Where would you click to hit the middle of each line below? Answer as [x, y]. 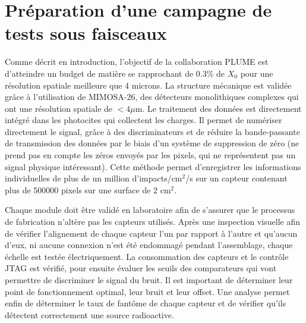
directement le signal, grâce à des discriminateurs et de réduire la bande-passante [152, 131]
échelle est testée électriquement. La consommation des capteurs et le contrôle [147, 256]
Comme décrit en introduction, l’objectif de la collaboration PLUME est [137, 62]
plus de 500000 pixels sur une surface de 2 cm [88, 189]
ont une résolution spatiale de [59, 108]
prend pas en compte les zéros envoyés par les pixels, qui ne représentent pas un [150, 155]
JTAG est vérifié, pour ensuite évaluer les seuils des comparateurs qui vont [141, 268]
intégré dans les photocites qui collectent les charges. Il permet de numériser [143, 120]
